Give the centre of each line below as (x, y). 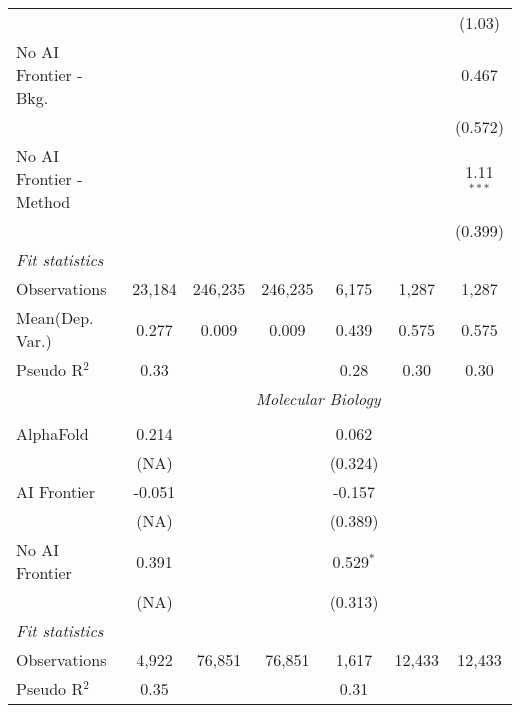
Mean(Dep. (55, 317)
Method (43, 201)
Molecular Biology (318, 398)
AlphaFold (52, 433)
